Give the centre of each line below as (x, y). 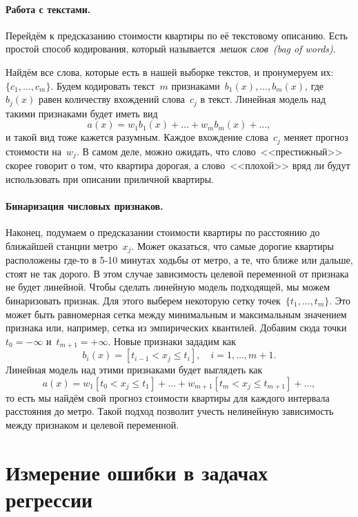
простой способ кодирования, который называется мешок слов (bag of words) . (171, 49)
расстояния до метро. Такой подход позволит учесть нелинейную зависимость (170, 411)
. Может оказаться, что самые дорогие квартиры (232, 245)
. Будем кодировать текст (103, 85)
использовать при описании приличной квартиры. (110, 178)
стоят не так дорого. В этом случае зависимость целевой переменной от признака (177, 273)
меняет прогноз (316, 137)
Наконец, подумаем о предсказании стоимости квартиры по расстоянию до (163, 232)
